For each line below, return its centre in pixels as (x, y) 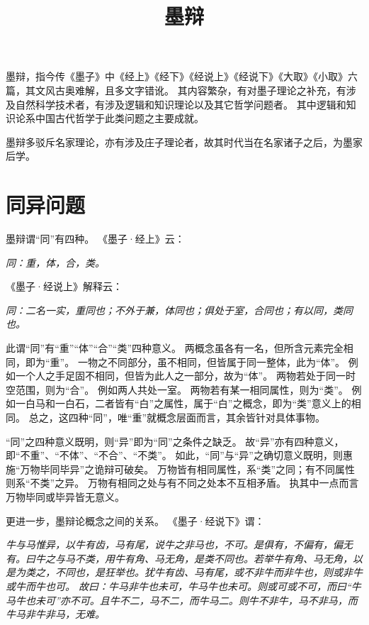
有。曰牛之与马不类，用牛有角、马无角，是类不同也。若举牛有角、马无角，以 (184, 558)
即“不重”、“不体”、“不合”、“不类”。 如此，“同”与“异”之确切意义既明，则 (174, 455)
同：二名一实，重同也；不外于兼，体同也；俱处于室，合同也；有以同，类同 (179, 310)
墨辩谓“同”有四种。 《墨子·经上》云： (95, 239)
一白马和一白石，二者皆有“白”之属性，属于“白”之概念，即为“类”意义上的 (183, 403)
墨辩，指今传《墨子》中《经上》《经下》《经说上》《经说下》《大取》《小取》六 (182, 76)
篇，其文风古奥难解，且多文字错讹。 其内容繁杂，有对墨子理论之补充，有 (176, 90)
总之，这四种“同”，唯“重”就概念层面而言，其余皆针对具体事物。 (177, 417)
